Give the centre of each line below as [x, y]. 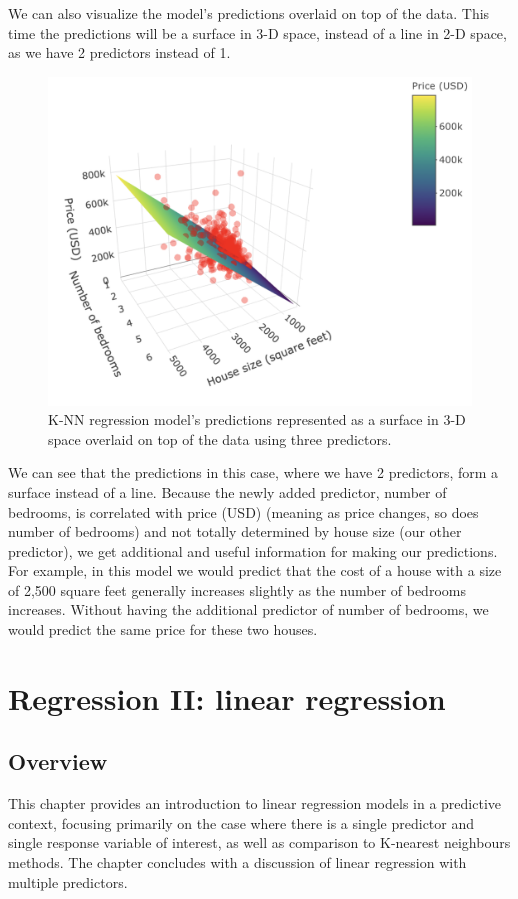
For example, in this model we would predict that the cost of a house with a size [255, 570]
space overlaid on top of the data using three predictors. [220, 438]
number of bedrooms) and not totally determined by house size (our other [235, 531]
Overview [58, 761]
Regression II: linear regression [227, 697]
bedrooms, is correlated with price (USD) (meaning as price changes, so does [243, 511]
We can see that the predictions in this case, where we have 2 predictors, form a [253, 472]
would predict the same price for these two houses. [163, 629]
